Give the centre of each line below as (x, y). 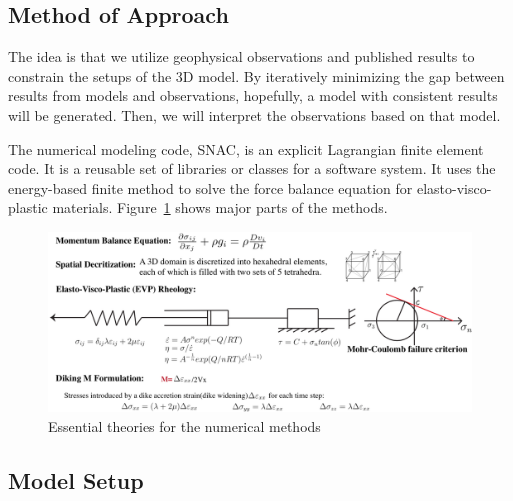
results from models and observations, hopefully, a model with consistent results (253, 95)
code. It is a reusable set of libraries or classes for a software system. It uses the (252, 168)
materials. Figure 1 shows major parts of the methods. (220, 207)
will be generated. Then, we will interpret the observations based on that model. (254, 114)
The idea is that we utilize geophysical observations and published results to (241, 56)
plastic (28, 207)
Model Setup (76, 480)
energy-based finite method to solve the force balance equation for (210, 187)
